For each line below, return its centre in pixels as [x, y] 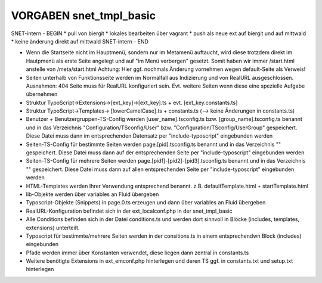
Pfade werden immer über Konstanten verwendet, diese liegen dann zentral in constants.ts [137, 253]
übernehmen [42, 94]
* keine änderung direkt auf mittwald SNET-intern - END [80, 41]
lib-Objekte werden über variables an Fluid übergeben [92, 194]
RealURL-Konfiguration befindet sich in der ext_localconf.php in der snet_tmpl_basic [129, 211]
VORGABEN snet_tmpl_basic [83, 15]
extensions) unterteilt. [53, 228]
